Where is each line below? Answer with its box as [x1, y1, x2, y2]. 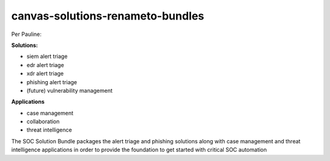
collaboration [26, 118, 60, 125]
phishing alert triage [26, 78, 78, 85]
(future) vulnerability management [26, 87, 113, 94]
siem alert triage [26, 52, 68, 60]
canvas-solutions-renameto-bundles [11, 9, 205, 23]
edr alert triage [26, 61, 64, 68]
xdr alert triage [26, 70, 64, 77]
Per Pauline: [11, 30, 42, 38]
